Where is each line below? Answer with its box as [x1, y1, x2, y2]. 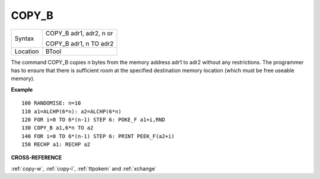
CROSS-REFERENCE [11, 154, 62, 161]
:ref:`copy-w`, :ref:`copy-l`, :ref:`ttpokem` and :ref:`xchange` [11, 165, 157, 172]
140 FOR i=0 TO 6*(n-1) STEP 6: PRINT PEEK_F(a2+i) [21, 133, 175, 139]
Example [11, 86, 33, 93]
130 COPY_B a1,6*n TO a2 [21, 125, 94, 131]
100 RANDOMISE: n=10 [21, 100, 81, 106]
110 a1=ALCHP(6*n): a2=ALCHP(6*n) [21, 108, 121, 115]
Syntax [14, 34, 34, 43]
